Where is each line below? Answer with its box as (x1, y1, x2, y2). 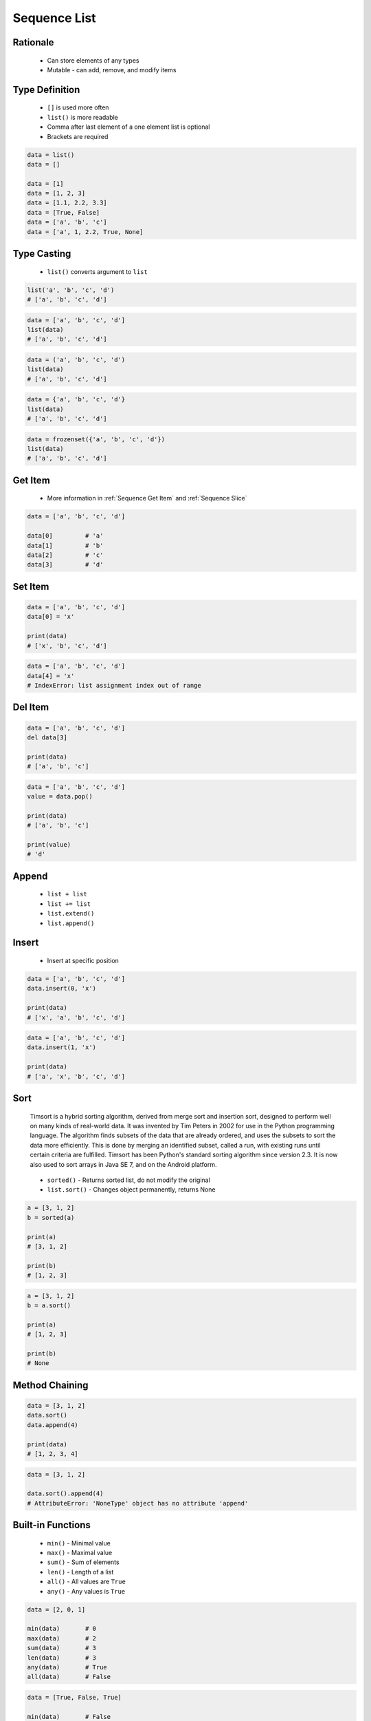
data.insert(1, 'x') (27, 1044, 96, 1051)
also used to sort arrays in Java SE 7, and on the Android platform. (30, 1160, 217, 1168)
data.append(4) (27, 1421, 78, 1428)
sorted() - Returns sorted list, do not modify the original (47, 1176, 211, 1184)
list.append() (47, 919, 95, 927)
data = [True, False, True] (27, 1693, 122, 1701)
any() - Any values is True (47, 1587, 126, 1595)
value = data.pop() (27, 792, 93, 801)
